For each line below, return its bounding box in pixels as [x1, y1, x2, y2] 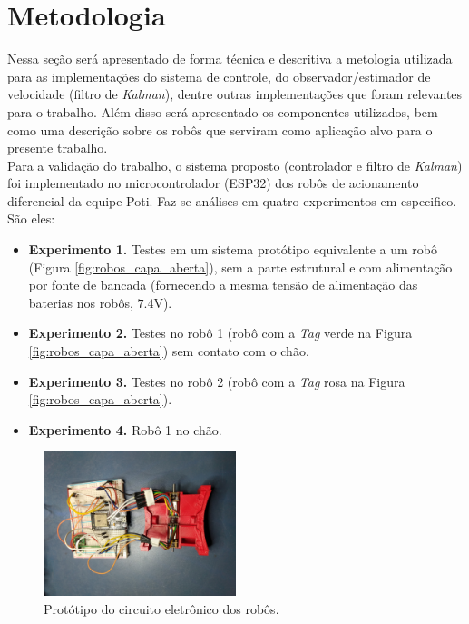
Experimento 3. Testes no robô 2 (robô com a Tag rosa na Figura [28, 371, 405, 391]
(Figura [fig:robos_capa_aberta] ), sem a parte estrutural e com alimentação [28, 257, 453, 276]
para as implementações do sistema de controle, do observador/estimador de [7, 66, 431, 85]
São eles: [7, 209, 55, 228]
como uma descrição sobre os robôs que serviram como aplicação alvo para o [7, 120, 433, 139]
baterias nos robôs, [28, 292, 133, 312]
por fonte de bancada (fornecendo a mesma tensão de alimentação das [28, 275, 418, 294]
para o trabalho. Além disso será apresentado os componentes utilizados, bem [7, 102, 438, 121]
